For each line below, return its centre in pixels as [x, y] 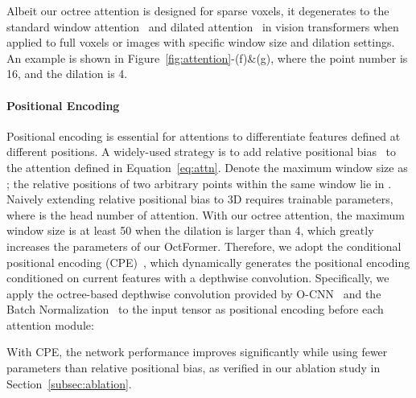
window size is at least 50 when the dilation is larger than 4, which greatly [190, 230]
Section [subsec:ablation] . [69, 383]
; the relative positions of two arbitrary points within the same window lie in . [199, 183]
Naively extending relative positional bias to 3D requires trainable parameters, [200, 199]
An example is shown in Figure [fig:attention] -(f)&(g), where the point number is [207, 57]
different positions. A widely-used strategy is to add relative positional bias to [202, 152]
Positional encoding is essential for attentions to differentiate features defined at [204, 135]
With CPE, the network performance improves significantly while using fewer [197, 352]
